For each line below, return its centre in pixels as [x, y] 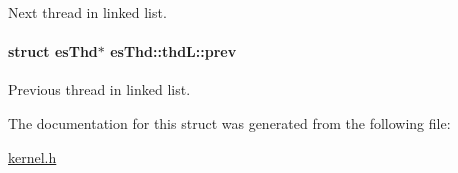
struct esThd [53, 51]
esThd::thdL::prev [173, 51]
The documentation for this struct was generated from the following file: [229, 122]
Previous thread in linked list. [99, 89]
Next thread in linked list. [87, 12]
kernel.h [32, 156]
